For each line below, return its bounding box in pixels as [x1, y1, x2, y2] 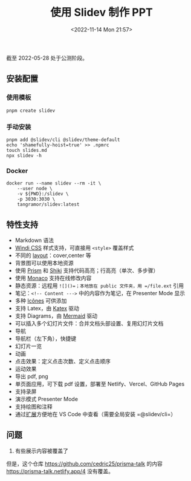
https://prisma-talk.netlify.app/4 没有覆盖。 [6, 467, 114, 475]
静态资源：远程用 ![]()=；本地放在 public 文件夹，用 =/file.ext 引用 [15, 282, 184, 289]
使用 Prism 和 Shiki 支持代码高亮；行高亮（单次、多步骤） [15, 267, 159, 274]
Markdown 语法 [15, 237, 54, 244]
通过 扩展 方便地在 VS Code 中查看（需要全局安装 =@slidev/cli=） [15, 411, 176, 418]
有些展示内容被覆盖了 [15, 447, 68, 454]
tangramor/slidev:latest [17, 201, 80, 208]
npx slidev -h [6, 152, 42, 159]
